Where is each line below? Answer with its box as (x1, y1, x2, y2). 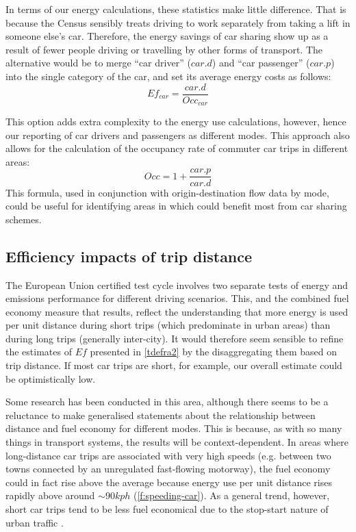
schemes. (5, 212, 42, 226)
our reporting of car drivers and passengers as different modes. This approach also (5, 127, 350, 142)
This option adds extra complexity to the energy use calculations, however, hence (5, 114, 346, 129)
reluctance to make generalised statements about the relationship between (5, 407, 316, 422)
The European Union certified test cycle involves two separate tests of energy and (5, 277, 348, 292)
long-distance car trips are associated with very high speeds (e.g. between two (5, 448, 331, 462)
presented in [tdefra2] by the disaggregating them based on (90, 344, 338, 359)
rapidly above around (5, 488, 95, 503)
